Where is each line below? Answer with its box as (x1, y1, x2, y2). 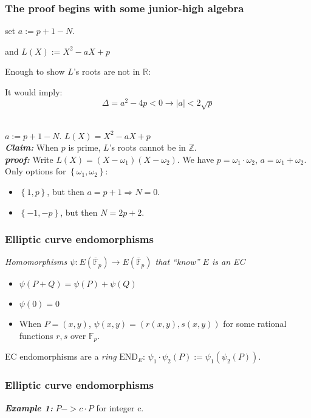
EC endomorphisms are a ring (5, 350, 117, 363)
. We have (177, 152, 214, 165)
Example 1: (5, 401, 53, 414)
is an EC (211, 255, 245, 268)
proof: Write (5, 152, 53, 165)
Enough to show (5, 65, 65, 78)
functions (19, 329, 53, 342)
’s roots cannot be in (109, 141, 186, 154)
